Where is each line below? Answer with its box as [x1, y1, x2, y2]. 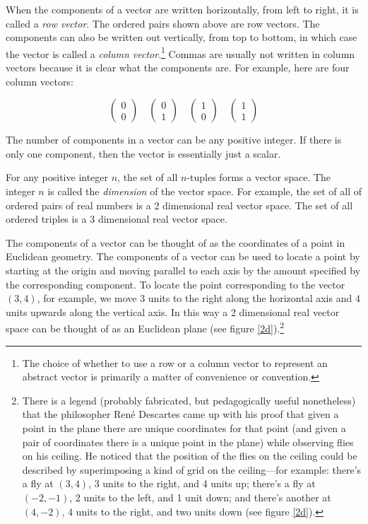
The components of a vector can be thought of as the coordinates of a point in [6, 235, 345, 250]
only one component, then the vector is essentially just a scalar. [6, 146, 281, 161]
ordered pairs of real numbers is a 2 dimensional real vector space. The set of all [6, 197, 353, 212]
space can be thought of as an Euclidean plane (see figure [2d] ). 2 [6, 319, 285, 335]
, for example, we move [37, 291, 137, 305]
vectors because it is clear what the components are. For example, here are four [6, 60, 350, 75]
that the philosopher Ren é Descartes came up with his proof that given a [22, 407, 339, 421]
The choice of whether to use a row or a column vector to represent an [22, 355, 328, 370]
